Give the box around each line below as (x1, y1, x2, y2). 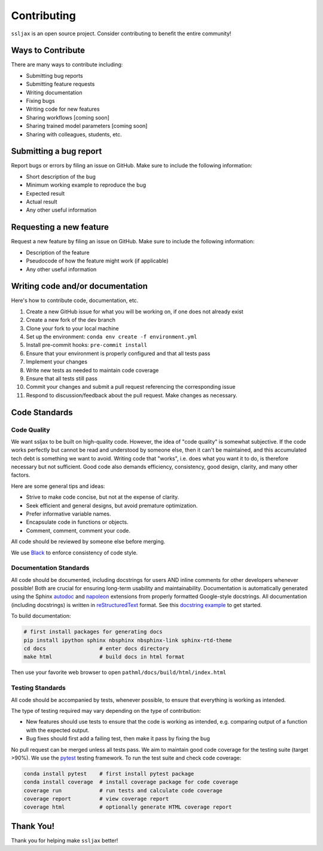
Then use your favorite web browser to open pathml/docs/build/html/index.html (11, 669, 227, 676)
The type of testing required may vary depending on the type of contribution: (11, 707, 202, 714)
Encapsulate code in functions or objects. (26, 518, 129, 526)
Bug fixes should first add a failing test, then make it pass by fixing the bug (26, 735, 211, 742)
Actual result (26, 198, 57, 206)
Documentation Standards (11, 564, 90, 572)
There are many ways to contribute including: (11, 61, 123, 68)
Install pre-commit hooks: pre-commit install (26, 341, 148, 349)
